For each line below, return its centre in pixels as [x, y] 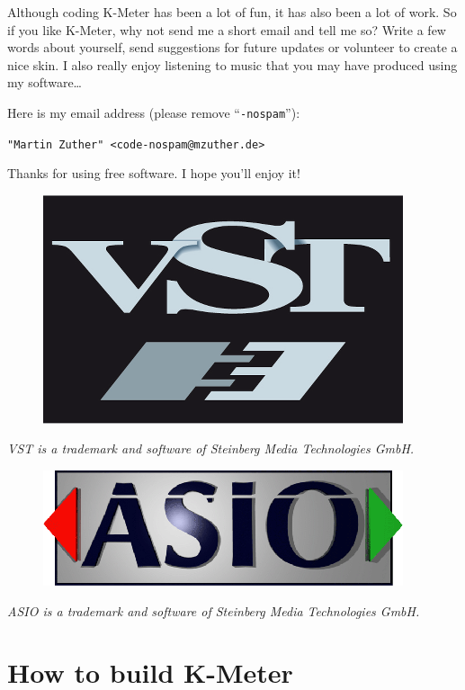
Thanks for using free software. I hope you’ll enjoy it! [154, 173]
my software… [45, 82]
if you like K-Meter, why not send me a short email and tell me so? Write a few [227, 29]
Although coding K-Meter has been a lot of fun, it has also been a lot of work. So [232, 12]
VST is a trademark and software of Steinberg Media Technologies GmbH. [211, 448]
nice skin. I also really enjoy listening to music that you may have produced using [232, 64]
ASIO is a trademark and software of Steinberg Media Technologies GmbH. [214, 610]
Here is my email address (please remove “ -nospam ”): [154, 112]
